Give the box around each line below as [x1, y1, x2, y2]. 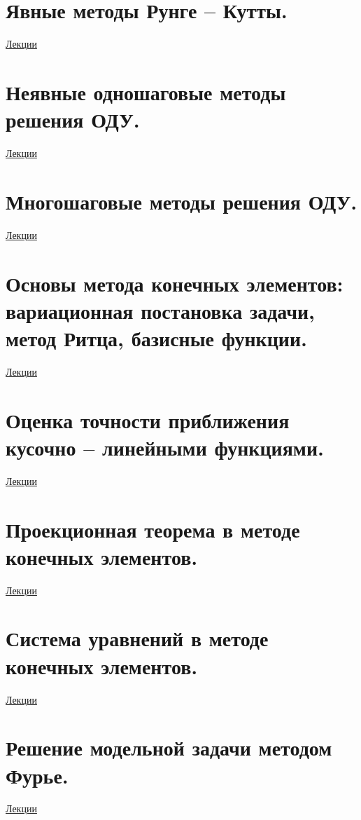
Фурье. [6, 760, 69, 789]
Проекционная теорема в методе [6, 514, 300, 543]
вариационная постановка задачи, [6, 296, 316, 324]
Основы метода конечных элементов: [6, 268, 344, 297]
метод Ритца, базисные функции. [6, 323, 307, 352]
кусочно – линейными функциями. [6, 432, 325, 461]
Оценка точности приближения [6, 405, 290, 434]
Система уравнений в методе [6, 624, 269, 652]
